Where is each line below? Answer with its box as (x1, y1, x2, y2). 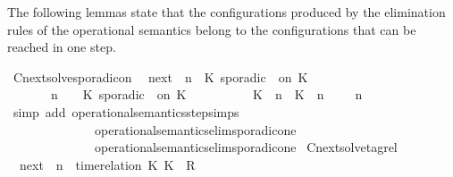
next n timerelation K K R (19, 155, 196, 173)
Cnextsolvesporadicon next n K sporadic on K (13, 67, 308, 86)
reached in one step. (7, 38, 116, 56)
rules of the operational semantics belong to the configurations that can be (7, 20, 416, 38)
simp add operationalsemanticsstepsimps (13, 102, 239, 121)
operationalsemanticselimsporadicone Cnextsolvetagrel (94, 138, 398, 156)
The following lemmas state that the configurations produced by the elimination (7, 3, 446, 21)
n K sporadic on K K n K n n (50, 85, 363, 104)
